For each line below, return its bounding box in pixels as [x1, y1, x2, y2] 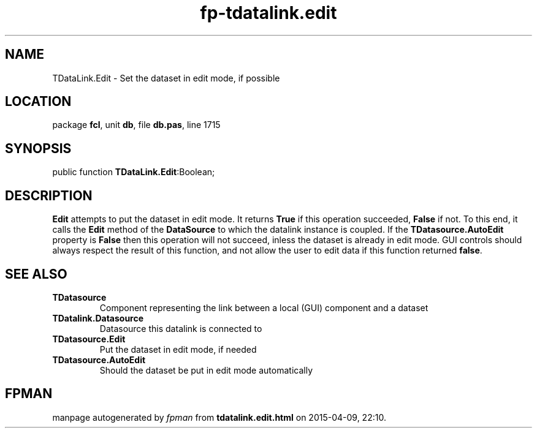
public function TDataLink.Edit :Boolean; [52, 167, 215, 178]
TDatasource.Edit [52, 333, 126, 344]
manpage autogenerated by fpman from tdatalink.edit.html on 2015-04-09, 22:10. [52, 412, 386, 423]
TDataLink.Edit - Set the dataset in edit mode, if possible [52, 72, 280, 83]
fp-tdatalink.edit [200, 2, 337, 23]
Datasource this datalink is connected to [99, 323, 262, 334]
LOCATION [5, 94, 72, 110]
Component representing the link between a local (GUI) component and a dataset [99, 302, 428, 313]
